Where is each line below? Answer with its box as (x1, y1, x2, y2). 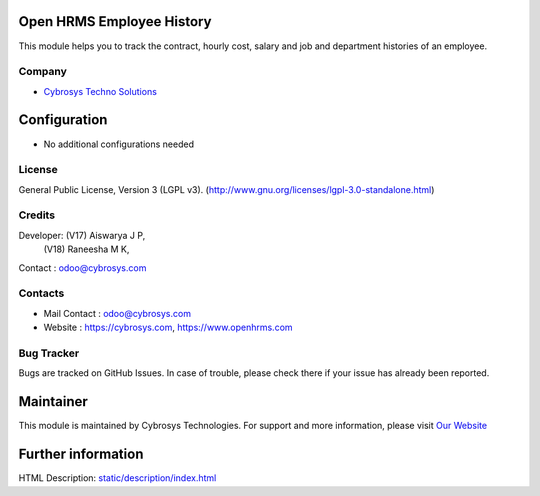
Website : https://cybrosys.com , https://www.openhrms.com (43, 321, 294, 334)
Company (18, 65, 67, 79)
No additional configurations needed (43, 138, 195, 150)
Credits (18, 208, 55, 222)
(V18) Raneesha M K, (43, 243, 130, 255)
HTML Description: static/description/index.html (18, 472, 217, 484)
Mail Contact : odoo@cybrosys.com (43, 307, 192, 319)
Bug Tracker (18, 346, 80, 360)
